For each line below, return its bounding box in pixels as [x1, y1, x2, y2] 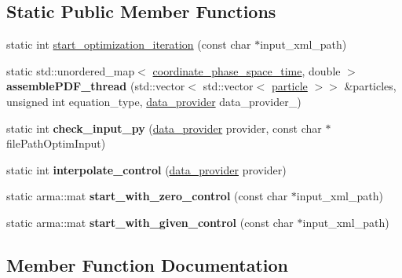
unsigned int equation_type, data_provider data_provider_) [6, 93, 301, 109]
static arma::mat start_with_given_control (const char [6, 214, 294, 230]
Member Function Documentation [6, 252, 289, 276]
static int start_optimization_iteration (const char [6, 36, 251, 53]
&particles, [344, 78, 397, 94]
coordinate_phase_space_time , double [152, 62, 341, 79]
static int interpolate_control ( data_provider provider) [6, 161, 287, 177]
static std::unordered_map [6, 62, 135, 79]
